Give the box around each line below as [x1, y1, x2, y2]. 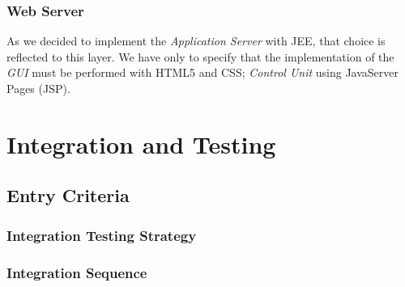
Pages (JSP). [6, 80, 70, 96]
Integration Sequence [6, 262, 147, 282]
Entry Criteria [6, 183, 130, 208]
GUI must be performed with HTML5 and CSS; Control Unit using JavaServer [6, 64, 399, 81]
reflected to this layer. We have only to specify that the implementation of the [6, 48, 394, 65]
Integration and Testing [6, 127, 276, 160]
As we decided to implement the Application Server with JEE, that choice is [6, 32, 386, 49]
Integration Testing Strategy [6, 225, 197, 245]
